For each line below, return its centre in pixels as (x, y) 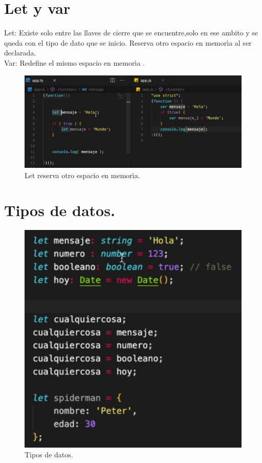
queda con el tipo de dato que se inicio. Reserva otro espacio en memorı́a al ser (128, 42)
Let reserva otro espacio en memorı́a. (82, 175)
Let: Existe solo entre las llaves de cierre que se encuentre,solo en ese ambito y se (131, 33)
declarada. (20, 53)
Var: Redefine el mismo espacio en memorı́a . (74, 62)
